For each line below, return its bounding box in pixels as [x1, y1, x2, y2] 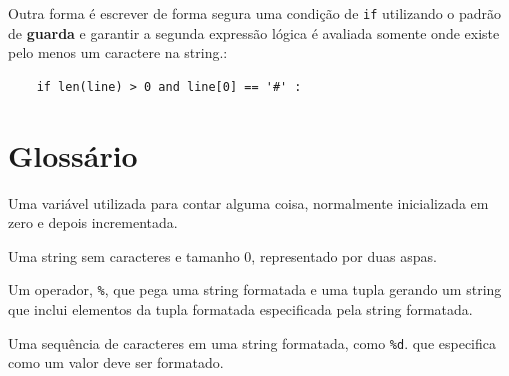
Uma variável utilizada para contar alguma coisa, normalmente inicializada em [8, 192, 489, 213]
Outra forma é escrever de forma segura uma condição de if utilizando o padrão [8, 3, 502, 23]
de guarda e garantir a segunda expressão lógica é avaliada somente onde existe [8, 22, 500, 43]
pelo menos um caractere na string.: [8, 42, 228, 63]
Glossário [8, 134, 138, 175]
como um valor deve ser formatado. [8, 352, 224, 373]
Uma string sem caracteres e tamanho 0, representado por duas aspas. [8, 245, 437, 266]
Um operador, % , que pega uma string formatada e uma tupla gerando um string [8, 279, 502, 300]
